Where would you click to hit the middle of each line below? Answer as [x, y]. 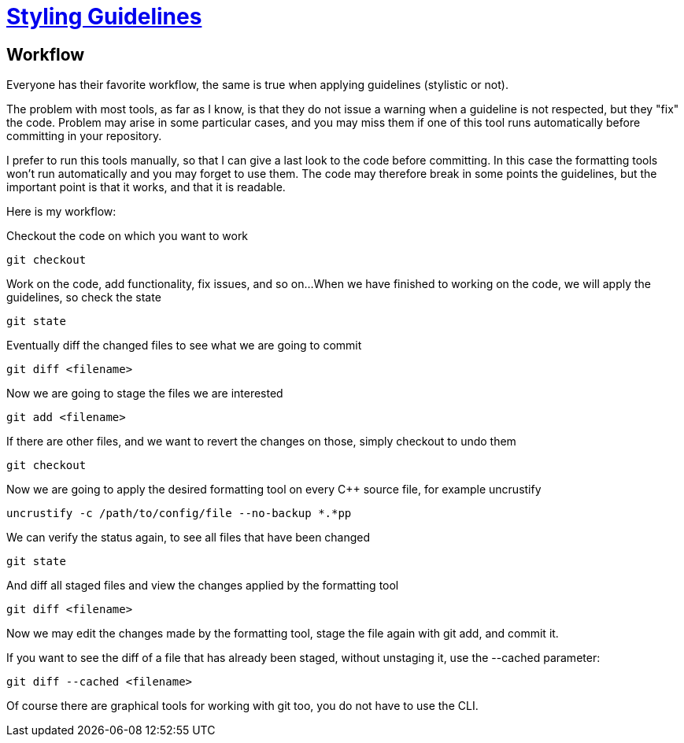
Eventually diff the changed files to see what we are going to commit [184, 346]
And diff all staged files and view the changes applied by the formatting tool [203, 586]
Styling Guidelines [104, 17]
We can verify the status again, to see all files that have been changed [189, 538]
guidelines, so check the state [84, 298]
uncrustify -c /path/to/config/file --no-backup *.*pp [179, 514]
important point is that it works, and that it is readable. [146, 187]
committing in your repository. [84, 136]
